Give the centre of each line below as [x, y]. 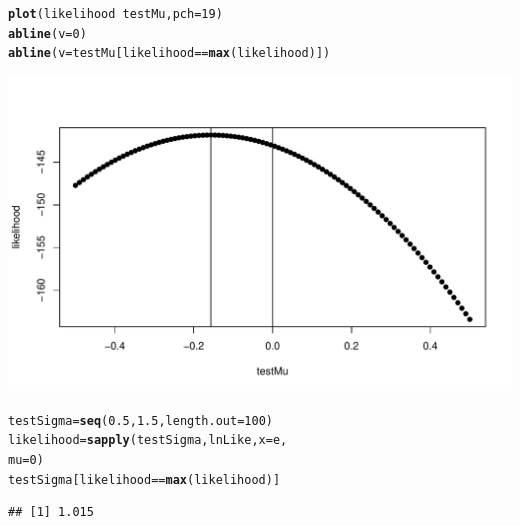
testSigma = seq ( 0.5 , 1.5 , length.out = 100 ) [140, 420]
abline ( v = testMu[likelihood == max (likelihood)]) [169, 53]
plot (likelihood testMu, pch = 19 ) [115, 14]
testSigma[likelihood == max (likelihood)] [144, 479]
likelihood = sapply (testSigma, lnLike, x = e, [148, 440]
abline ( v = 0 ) [47, 33]
